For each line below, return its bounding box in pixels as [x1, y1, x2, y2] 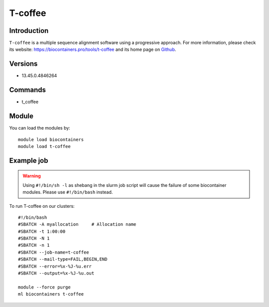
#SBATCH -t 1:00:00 [18, 228, 66, 234]
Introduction [9, 26, 49, 35]
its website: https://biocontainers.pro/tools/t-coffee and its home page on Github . [9, 46, 176, 52]
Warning [22, 173, 41, 179]
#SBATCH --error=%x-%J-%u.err [18, 263, 92, 269]
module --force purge [18, 284, 71, 290]
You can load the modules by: [9, 125, 71, 131]
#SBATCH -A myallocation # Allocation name [18, 222, 136, 227]
